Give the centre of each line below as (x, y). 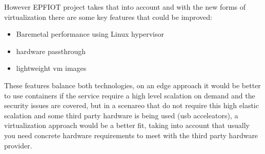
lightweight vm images (51, 68)
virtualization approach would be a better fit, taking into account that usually (127, 125)
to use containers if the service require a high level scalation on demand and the (130, 95)
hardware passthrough (51, 51)
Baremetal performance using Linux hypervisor (90, 34)
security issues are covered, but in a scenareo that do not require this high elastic (131, 105)
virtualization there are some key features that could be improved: (108, 17)
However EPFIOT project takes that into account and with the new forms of (125, 7)
